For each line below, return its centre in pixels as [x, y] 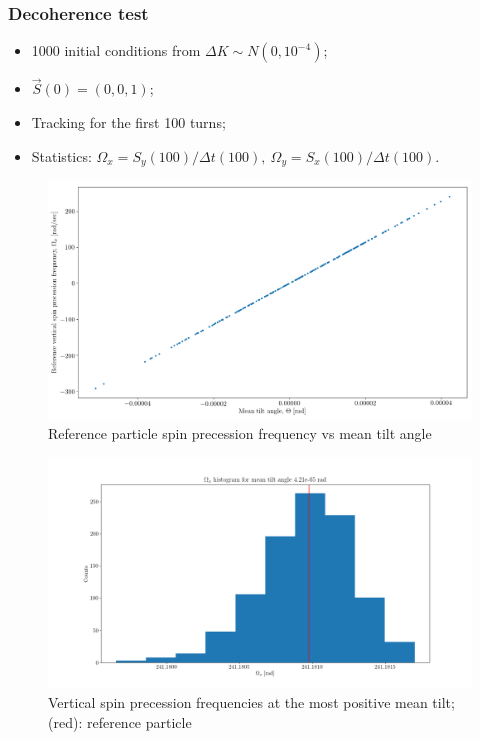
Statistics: [61, 155]
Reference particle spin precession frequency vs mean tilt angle [240, 432]
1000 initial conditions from [116, 50]
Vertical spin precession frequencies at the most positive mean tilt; [251, 701]
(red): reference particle [120, 721]
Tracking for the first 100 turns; [128, 122]
